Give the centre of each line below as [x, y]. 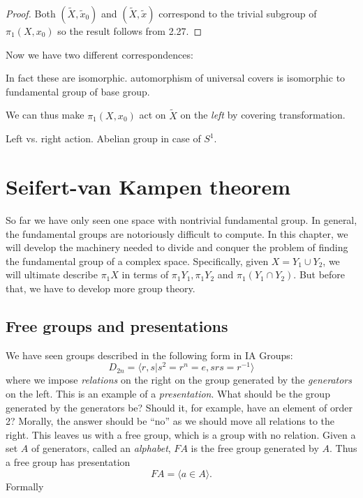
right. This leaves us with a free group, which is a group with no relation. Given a [181, 434]
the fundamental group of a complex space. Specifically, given [137, 261]
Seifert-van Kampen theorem [148, 186]
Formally [25, 486]
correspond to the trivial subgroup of [238, 13]
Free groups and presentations [117, 325]
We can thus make [45, 115]
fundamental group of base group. [78, 91]
